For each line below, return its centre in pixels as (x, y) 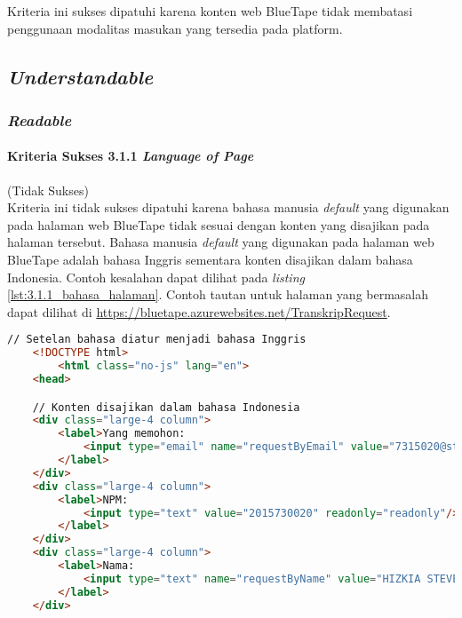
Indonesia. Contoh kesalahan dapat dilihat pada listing (156, 277)
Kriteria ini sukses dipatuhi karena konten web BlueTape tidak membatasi (210, 11)
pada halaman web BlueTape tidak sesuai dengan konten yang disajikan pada (219, 224)
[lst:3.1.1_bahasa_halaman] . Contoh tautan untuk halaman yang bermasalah (218, 294)
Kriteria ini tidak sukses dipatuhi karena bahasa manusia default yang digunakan (228, 207)
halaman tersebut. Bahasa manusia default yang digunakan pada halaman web (221, 242)
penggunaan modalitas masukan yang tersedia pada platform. (175, 28)
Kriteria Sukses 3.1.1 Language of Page (131, 156)
